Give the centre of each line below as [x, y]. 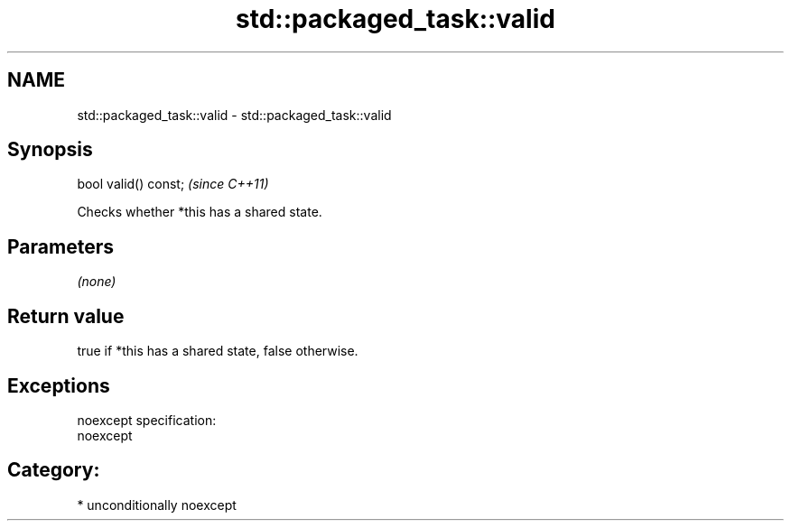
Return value [66, 316]
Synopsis [50, 150]
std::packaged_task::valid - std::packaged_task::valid [234, 115]
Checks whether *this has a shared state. [200, 212]
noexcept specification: [147, 420]
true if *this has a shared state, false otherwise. [218, 351]
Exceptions [59, 385]
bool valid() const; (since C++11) [173, 184]
